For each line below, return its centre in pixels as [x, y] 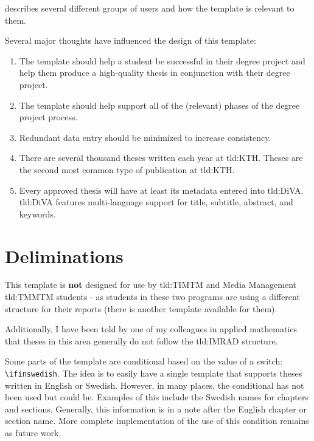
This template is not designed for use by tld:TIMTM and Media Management [151, 285]
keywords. [37, 214]
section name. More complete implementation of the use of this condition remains [157, 421]
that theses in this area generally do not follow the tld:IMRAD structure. [141, 340]
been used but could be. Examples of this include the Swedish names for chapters [157, 397]
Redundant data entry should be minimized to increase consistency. [145, 137]
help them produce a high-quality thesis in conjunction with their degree [155, 73]
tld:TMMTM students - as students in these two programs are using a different [152, 297]
